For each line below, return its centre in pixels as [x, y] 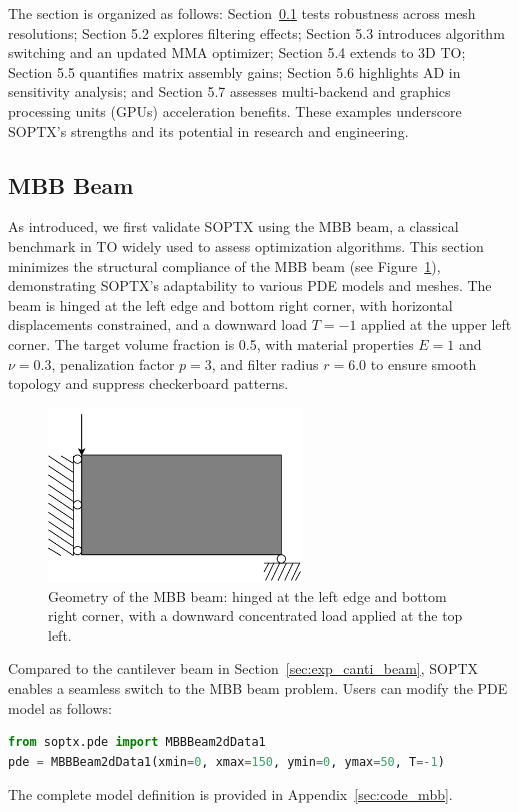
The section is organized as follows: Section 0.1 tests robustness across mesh [242, 13]
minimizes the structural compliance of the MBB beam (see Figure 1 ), [224, 265]
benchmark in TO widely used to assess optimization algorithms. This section [246, 245]
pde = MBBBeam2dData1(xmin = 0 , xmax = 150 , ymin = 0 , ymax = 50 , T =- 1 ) [226, 761]
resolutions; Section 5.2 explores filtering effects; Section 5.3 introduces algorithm [256, 32]
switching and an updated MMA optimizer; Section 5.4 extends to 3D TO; [237, 52]
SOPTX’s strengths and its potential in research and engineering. [208, 130]
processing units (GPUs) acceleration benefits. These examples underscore [235, 110]
